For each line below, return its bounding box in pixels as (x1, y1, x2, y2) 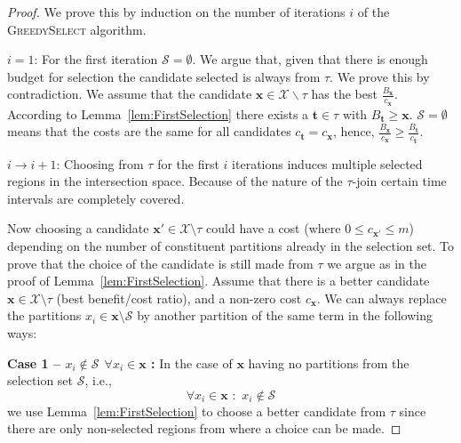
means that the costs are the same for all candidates (7, 122, 291, 141)
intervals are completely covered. (7, 189, 185, 207)
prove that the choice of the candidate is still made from (7, 254, 314, 272)
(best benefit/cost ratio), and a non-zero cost (56, 288, 302, 307)
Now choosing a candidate (7, 219, 149, 238)
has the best (311, 85, 378, 103)
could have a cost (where (206, 219, 341, 238)
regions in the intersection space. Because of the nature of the (7, 172, 343, 190)
